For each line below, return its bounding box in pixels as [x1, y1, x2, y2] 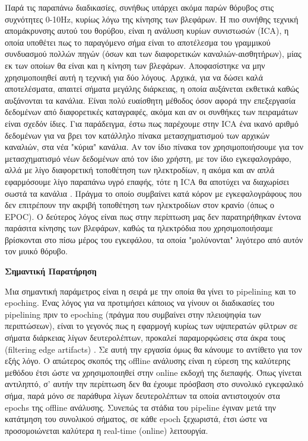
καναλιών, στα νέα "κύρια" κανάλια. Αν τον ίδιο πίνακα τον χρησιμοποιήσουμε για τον [5, 140, 304, 153]
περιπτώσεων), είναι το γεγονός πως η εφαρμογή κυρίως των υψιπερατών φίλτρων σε [5, 319, 298, 332]
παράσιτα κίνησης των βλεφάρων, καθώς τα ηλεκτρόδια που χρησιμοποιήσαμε [5, 222, 273, 234]
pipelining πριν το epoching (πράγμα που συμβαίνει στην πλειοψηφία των [5, 308, 261, 320]
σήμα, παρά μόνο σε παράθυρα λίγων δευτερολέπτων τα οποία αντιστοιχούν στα [5, 389, 280, 401]
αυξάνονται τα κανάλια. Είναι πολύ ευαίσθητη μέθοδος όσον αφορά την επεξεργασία [5, 94, 296, 106]
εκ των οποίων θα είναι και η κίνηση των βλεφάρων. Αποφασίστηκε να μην [5, 59, 265, 71]
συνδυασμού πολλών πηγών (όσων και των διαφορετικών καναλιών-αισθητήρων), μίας [5, 47, 301, 60]
